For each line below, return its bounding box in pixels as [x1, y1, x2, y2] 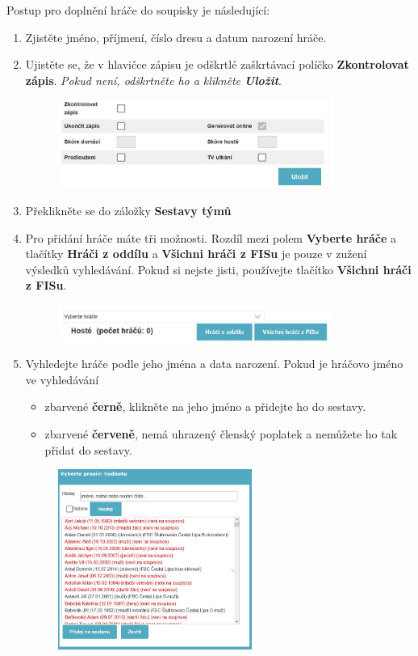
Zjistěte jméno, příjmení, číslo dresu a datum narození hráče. [25, 28, 327, 45]
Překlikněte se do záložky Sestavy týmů [25, 202, 232, 218]
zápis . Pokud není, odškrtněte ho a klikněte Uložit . [25, 71, 282, 88]
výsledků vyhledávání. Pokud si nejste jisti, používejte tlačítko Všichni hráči [25, 260, 412, 277]
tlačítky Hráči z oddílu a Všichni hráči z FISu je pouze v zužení [25, 245, 367, 262]
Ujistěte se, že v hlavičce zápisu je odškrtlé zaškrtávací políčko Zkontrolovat [25, 56, 409, 73]
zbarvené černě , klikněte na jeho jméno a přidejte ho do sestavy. [44, 398, 366, 415]
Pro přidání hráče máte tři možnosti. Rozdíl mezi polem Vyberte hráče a [25, 229, 397, 246]
